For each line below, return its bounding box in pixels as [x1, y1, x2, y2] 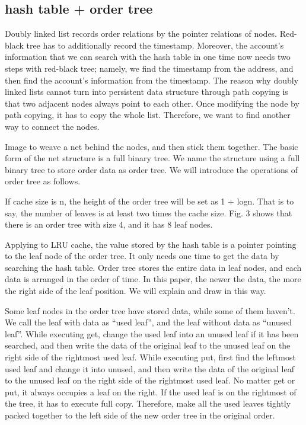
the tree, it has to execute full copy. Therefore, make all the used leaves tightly [5, 397, 291, 410]
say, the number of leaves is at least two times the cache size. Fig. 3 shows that [5, 206, 292, 219]
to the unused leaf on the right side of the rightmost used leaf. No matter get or [5, 374, 295, 386]
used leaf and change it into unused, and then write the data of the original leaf [5, 362, 294, 375]
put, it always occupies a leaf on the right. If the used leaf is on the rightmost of [5, 385, 297, 398]
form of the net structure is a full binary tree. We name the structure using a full [5, 152, 300, 164]
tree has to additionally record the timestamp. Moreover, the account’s [26, 39, 284, 51]
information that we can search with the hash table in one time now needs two [5, 50, 291, 63]
